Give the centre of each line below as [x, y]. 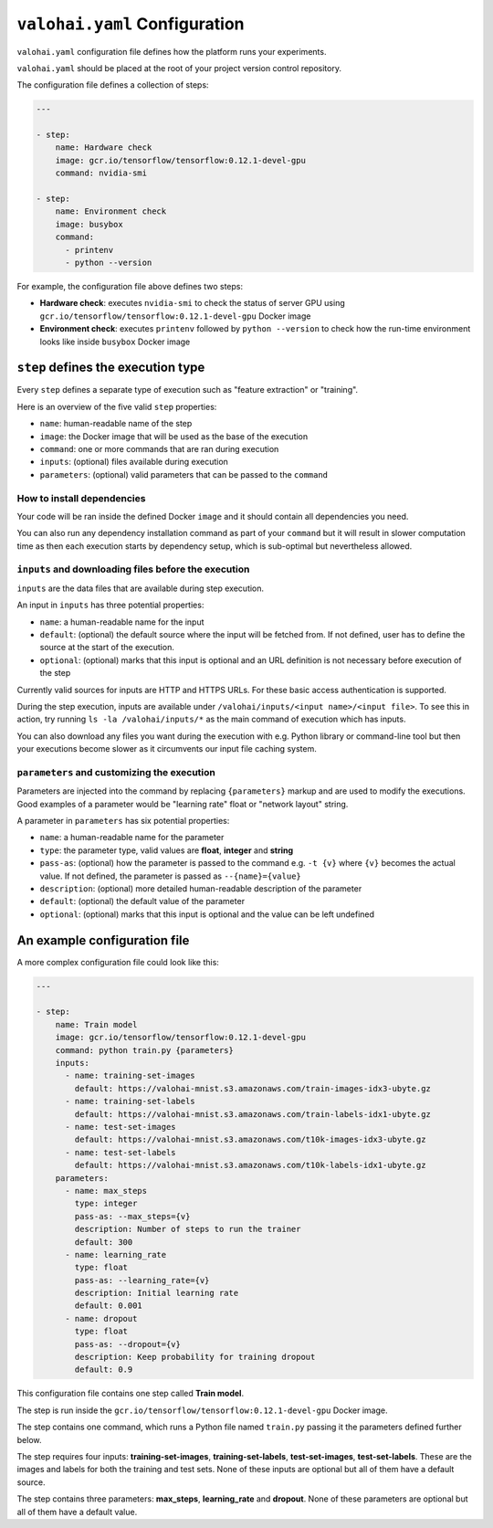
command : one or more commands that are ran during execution [159, 449]
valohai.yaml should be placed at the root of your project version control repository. [179, 68]
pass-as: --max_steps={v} [132, 1216]
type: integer [106, 1204]
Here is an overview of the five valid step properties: [117, 406]
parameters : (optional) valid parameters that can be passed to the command [184, 474]
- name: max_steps [106, 1191]
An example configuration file [103, 940]
